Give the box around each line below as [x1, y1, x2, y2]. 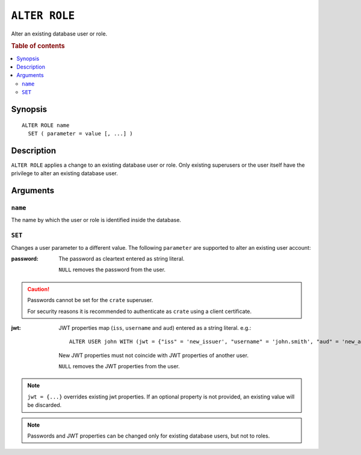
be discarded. [27, 401, 62, 409]
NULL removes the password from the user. [58, 266, 165, 273]
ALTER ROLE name [22, 122, 70, 129]
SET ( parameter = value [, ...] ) [28, 130, 134, 137]
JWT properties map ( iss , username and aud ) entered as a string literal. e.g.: [58, 324, 251, 331]
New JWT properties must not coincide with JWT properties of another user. [58, 351, 249, 359]
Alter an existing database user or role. [11, 30, 108, 37]
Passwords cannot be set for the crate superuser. [27, 297, 153, 304]
